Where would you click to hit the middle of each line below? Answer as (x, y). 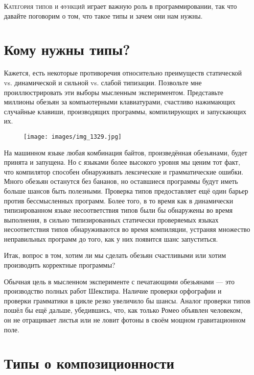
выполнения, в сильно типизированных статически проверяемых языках (111, 219)
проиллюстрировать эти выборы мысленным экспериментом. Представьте (114, 92)
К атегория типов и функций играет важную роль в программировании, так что (120, 6)
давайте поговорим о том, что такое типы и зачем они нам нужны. (103, 15)
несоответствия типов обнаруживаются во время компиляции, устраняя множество (127, 229)
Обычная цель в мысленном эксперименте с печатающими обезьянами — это (119, 281)
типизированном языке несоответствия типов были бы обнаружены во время (118, 210)
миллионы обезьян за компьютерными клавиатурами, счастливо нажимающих (120, 102)
